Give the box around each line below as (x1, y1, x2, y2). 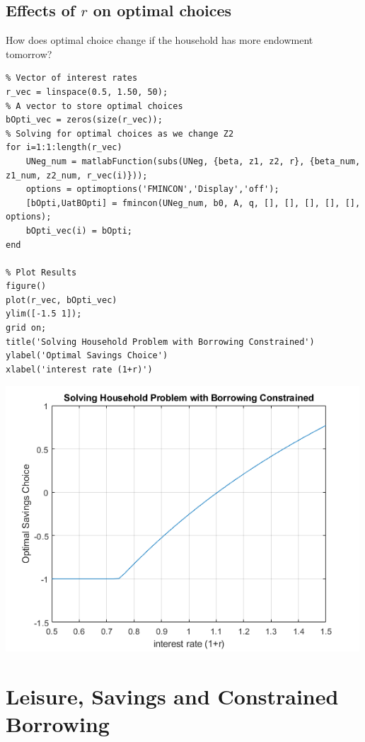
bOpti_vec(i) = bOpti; (25, 225, 132, 236)
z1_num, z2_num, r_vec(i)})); (6, 170, 148, 181)
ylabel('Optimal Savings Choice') (6, 350, 168, 361)
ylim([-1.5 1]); (6, 309, 82, 319)
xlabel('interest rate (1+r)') (6, 364, 153, 375)
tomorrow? (6, 46, 52, 61)
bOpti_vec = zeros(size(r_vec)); (6, 115, 163, 125)
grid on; (6, 323, 47, 333)
